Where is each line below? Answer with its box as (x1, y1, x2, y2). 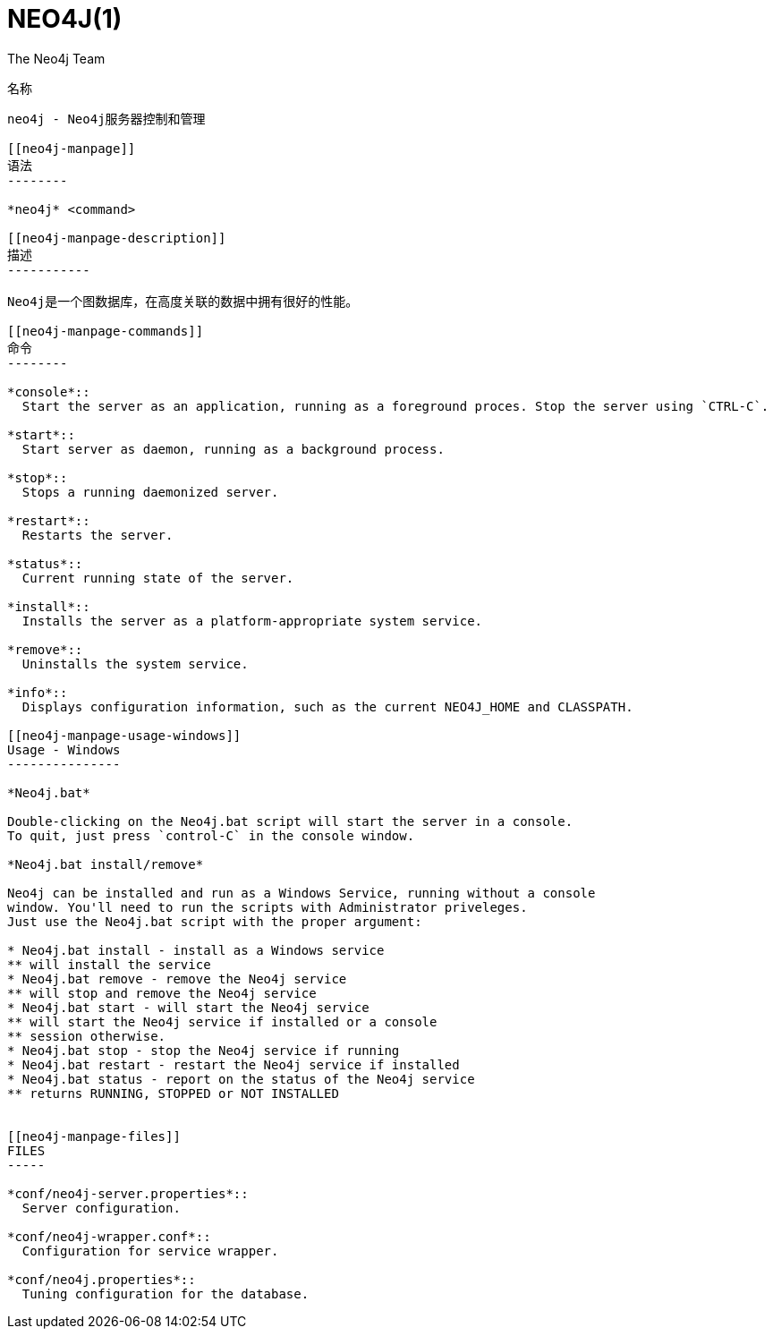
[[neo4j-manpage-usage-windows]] (7, 728, 242, 743)
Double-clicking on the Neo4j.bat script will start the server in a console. (7, 813, 573, 829)
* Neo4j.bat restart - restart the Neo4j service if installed (7, 1057, 460, 1072)
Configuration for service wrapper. (21, 1243, 279, 1258)
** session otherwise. (7, 1028, 166, 1043)
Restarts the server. (21, 527, 174, 542)
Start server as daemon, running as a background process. (21, 441, 445, 456)
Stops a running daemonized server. (21, 484, 279, 499)
